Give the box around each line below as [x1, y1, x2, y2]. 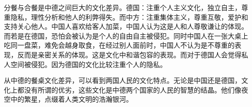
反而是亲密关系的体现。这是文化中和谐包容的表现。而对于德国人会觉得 [17, 49, 241, 59]
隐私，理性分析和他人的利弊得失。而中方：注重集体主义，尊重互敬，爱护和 [10, 12, 248, 22]
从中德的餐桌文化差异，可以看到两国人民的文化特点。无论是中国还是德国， [4, 75, 241, 85]
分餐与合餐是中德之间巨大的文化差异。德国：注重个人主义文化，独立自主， [4, 2, 241, 12]
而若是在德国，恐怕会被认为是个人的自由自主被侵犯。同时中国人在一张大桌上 [4, 30, 248, 40]
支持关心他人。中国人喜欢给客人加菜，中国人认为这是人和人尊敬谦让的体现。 [4, 21, 248, 31]
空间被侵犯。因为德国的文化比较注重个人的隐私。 [10, 59, 167, 69]
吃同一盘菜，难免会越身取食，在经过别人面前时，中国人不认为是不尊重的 [4, 40, 235, 50]
